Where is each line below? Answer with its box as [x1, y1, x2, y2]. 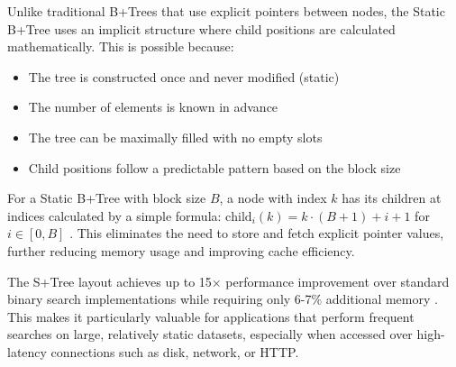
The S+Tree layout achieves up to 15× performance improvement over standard [7, 271, 450, 290]
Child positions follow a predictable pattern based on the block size [28, 158, 401, 177]
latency [7, 342, 47, 361]
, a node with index [219, 188, 327, 207]
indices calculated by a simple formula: [7, 206, 222, 225]
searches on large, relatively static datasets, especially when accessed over [7, 325, 413, 344]
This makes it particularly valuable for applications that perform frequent [7, 307, 415, 326]
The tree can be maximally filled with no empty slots [28, 127, 323, 146]
